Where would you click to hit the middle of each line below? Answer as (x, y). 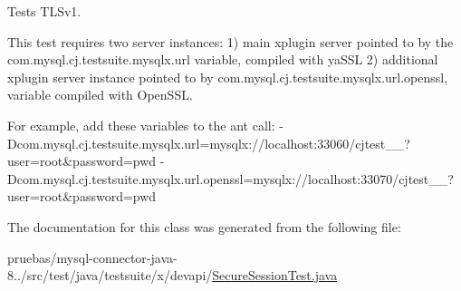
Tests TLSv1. (44, 11)
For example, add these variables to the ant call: (141, 125)
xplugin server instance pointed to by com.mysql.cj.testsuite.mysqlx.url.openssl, (228, 77)
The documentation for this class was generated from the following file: (204, 226)
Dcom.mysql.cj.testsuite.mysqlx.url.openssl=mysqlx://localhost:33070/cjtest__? (230, 178)
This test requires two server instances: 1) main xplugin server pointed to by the (230, 41)
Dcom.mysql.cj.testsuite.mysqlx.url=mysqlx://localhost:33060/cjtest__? (209, 143)
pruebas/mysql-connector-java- (92, 257)
